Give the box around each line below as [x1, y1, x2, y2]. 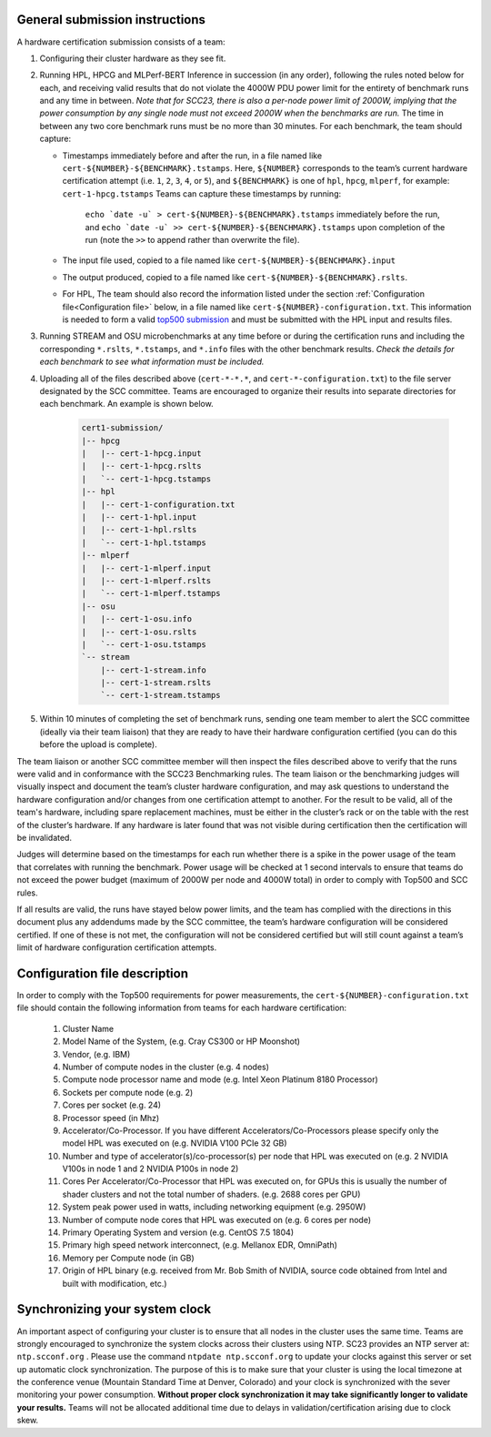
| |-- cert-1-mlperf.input [81, 562, 212, 573]
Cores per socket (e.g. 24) [62, 1099, 162, 1110]
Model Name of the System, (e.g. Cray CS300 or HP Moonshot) [62, 1036, 300, 1047]
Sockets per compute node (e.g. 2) [62, 1087, 194, 1098]
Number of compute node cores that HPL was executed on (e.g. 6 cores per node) [62, 1214, 372, 1225]
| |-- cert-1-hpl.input [81, 512, 197, 522]
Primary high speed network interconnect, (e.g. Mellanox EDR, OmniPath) [62, 1240, 338, 1250]
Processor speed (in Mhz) [62, 1112, 160, 1123]
